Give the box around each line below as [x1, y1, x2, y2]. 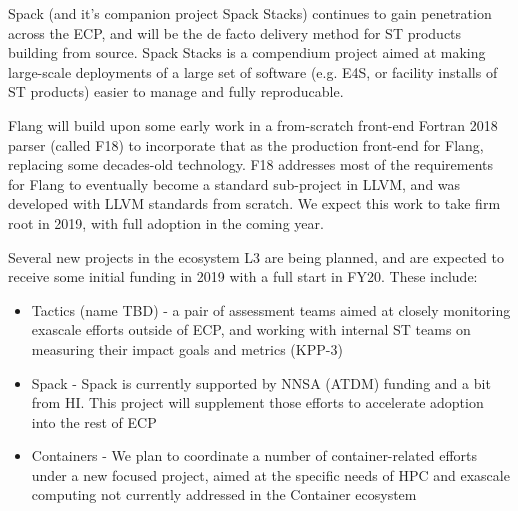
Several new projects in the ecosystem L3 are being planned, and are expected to [8, 246, 504, 267]
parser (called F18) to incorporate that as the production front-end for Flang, [8, 134, 484, 155]
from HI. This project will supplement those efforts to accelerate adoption [31, 392, 484, 413]
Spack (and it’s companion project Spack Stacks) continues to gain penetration [8, 3, 492, 23]
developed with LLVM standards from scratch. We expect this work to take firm [8, 193, 501, 214]
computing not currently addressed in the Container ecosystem [31, 484, 417, 505]
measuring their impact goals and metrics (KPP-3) [31, 338, 343, 359]
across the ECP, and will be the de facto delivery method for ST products [8, 22, 462, 43]
